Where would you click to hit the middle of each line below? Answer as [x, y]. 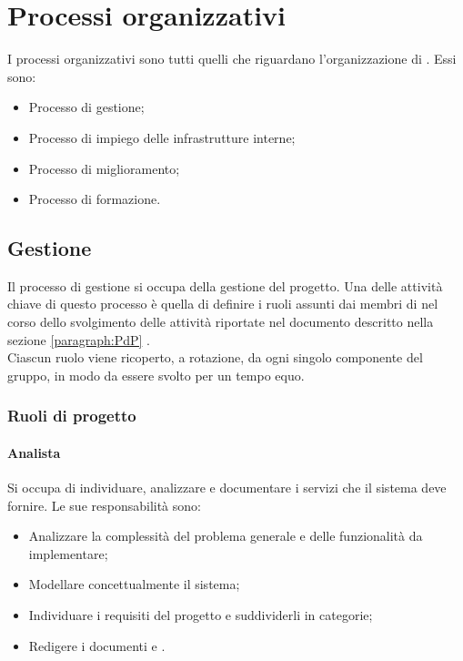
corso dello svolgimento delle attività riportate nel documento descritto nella [221, 322]
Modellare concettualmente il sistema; [134, 584]
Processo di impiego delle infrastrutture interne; [162, 137]
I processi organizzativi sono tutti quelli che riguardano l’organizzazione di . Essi [232, 59]
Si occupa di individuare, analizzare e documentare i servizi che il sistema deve [227, 488]
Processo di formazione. [95, 199]
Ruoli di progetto [72, 416]
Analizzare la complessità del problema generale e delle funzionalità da [226, 536]
